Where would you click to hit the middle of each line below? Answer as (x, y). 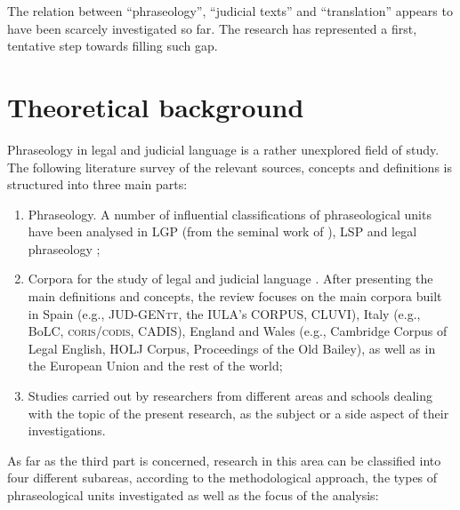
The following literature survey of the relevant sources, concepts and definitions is (230, 167)
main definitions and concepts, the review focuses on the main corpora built (235, 296)
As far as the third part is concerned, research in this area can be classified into (224, 460)
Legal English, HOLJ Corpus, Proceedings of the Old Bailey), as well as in (232, 348)
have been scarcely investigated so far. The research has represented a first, (212, 28)
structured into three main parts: (97, 184)
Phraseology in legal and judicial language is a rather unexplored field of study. (223, 149)
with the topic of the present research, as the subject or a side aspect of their (238, 413)
